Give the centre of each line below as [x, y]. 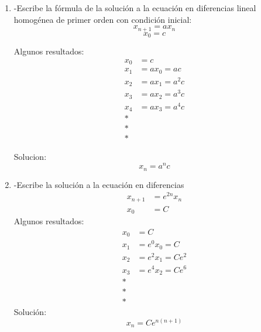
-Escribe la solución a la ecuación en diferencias [99, 184]
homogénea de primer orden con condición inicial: [103, 19]
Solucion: [30, 157]
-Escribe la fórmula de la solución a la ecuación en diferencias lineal [135, 8]
